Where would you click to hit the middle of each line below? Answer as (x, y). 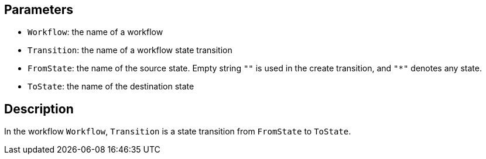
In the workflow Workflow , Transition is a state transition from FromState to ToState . (178, 132)
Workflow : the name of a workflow (95, 32)
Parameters (39, 10)
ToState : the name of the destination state (111, 87)
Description (39, 109)
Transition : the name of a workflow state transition (130, 50)
